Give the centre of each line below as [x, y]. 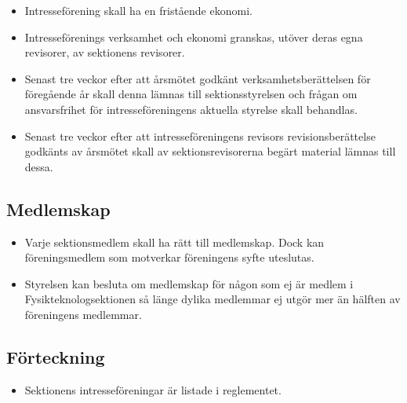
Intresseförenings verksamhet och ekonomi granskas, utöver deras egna [194, 37]
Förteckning [56, 356]
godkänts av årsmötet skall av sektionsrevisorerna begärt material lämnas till [210, 151]
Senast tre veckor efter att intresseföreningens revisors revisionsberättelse [200, 136]
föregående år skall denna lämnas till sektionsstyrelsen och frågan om [191, 94]
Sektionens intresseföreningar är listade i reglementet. [153, 389]
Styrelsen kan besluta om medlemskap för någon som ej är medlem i [189, 283]
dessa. [39, 166]
